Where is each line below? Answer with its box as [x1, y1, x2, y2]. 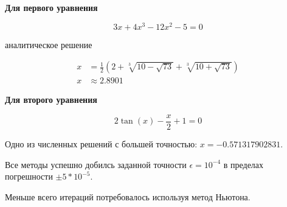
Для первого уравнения [5, 1, 98, 13]
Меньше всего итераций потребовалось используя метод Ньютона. [5, 190, 251, 203]
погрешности [5, 170, 53, 183]
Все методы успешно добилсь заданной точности [5, 158, 187, 170]
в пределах [223, 158, 264, 170]
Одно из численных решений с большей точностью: [5, 137, 198, 150]
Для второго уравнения [5, 93, 97, 106]
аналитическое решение [5, 38, 92, 51]
